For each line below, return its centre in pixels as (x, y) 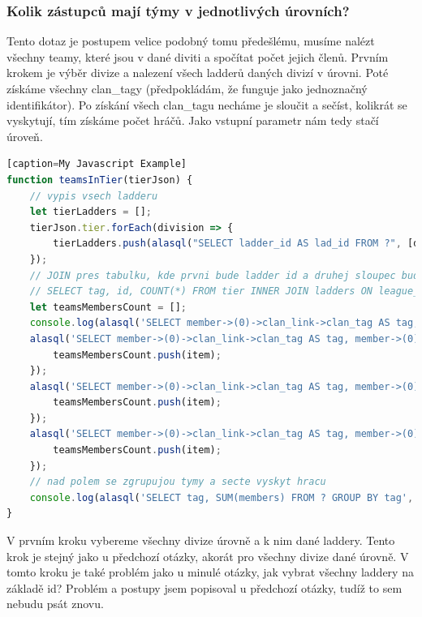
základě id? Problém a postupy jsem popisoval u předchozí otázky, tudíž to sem (205, 587)
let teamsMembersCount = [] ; (108, 307)
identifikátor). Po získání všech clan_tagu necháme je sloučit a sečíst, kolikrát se (207, 104)
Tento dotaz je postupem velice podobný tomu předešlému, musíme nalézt (191, 41)
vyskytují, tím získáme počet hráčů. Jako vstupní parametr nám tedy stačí (193, 120)
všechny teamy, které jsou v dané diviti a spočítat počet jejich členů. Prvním (198, 56)
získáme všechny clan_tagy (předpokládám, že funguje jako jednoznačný (187, 88)
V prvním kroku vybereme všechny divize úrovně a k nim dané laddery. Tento (201, 540)
